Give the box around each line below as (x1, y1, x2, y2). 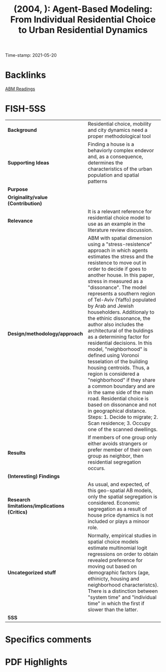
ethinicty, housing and (87, 575, 139, 582)
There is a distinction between (87, 588, 158, 594)
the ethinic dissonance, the (87, 315, 151, 322)
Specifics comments (5, 634, 92, 645)
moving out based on (87, 563, 137, 570)
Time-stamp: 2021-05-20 (5, 52, 57, 58)
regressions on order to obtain (87, 551, 158, 557)
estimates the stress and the (87, 253, 154, 260)
